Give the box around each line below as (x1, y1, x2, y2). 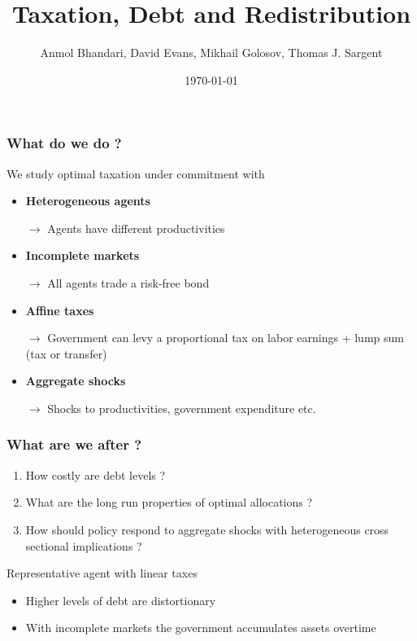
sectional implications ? (25, 537, 142, 554)
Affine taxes (25, 301, 94, 318)
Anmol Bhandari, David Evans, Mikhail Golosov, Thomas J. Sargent (40, 44, 383, 61)
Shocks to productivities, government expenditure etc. (47, 399, 316, 416)
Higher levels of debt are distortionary (25, 591, 216, 608)
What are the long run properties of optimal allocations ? (25, 494, 313, 511)
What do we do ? (7, 133, 122, 153)
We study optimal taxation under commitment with (7, 165, 265, 182)
